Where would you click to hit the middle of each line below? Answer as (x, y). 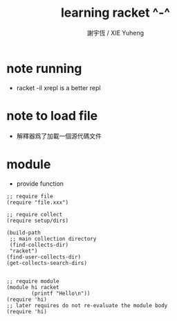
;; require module (33, 281)
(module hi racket (33, 287)
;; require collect (35, 214)
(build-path (24, 233)
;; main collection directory (53, 238)
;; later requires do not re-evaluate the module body (87, 305)
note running (44, 68)
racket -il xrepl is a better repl (58, 87)
